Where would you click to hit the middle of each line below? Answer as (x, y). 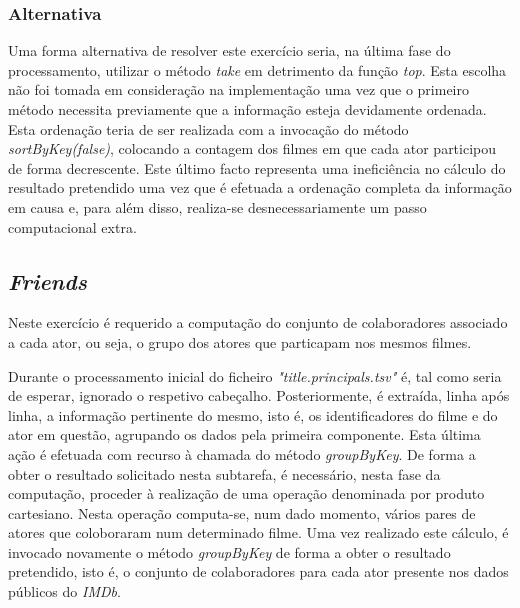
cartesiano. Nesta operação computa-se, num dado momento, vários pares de (242, 512)
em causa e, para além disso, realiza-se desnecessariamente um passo (217, 206)
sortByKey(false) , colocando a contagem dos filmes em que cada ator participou (252, 148)
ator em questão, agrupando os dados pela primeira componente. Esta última (244, 434)
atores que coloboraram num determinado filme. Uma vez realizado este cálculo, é (258, 532)
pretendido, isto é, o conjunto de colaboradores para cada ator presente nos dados (258, 571)
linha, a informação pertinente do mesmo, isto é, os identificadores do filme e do (253, 414)
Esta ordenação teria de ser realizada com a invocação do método (208, 128)
